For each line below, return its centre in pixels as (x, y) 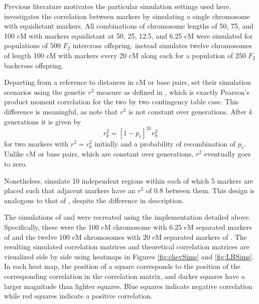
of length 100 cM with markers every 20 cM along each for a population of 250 (125, 55)
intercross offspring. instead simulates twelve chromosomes (162, 45)
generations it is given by (43, 121)
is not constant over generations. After (187, 111)
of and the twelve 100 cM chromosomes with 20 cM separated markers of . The (125, 237)
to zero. (16, 164)
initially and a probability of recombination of (165, 143)
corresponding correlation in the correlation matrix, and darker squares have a (124, 276)
